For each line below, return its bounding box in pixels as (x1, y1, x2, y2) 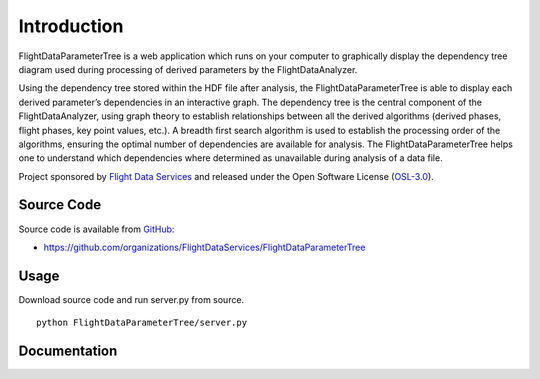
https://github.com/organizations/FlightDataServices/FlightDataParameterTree (43, 241, 366, 253)
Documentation (18, 343, 118, 360)
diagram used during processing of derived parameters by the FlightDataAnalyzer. (18, 63, 358, 75)
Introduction (18, 15, 124, 37)
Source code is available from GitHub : (18, 223, 175, 235)
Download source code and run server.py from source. (18, 293, 245, 305)
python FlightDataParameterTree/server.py (36, 317, 248, 329)
